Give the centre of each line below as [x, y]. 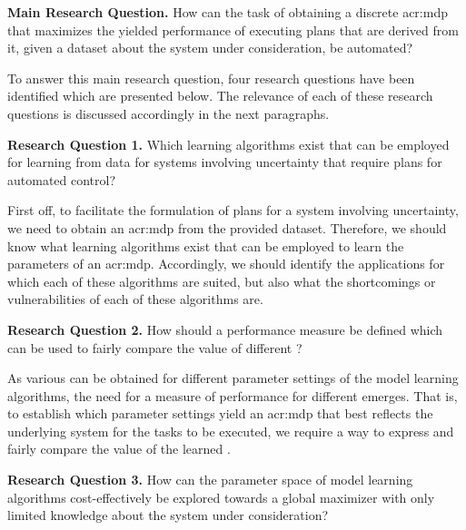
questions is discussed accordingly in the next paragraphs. [169, 113]
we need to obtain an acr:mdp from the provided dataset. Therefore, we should [227, 227]
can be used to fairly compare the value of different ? [155, 347]
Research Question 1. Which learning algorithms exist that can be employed [228, 144]
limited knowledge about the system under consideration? [168, 515]
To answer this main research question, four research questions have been [211, 78]
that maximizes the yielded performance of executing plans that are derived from [233, 29]
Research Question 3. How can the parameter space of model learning [210, 480]
